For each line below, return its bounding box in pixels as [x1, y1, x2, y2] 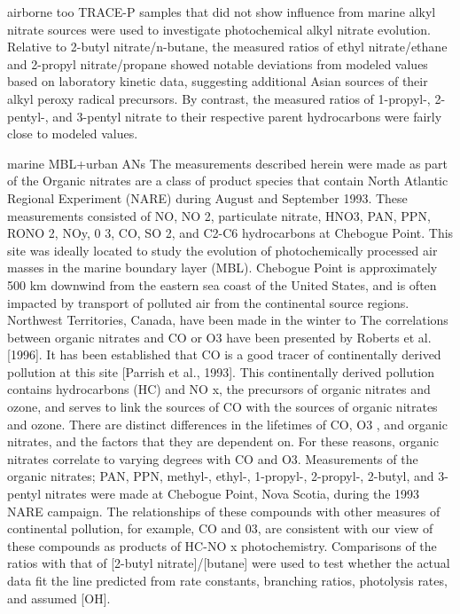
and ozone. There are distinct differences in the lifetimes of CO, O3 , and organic [7, 414, 448, 433]
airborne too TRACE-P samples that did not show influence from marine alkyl [7, 3, 436, 20]
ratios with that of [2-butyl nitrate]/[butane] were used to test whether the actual [7, 554, 450, 572]
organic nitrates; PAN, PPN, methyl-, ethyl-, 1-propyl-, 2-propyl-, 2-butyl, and [7, 467, 434, 485]
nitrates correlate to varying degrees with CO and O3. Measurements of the [7, 449, 418, 468]
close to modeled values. [7, 124, 138, 143]
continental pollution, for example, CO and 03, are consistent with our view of [7, 519, 433, 538]
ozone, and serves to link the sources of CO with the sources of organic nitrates [7, 398, 438, 416]
